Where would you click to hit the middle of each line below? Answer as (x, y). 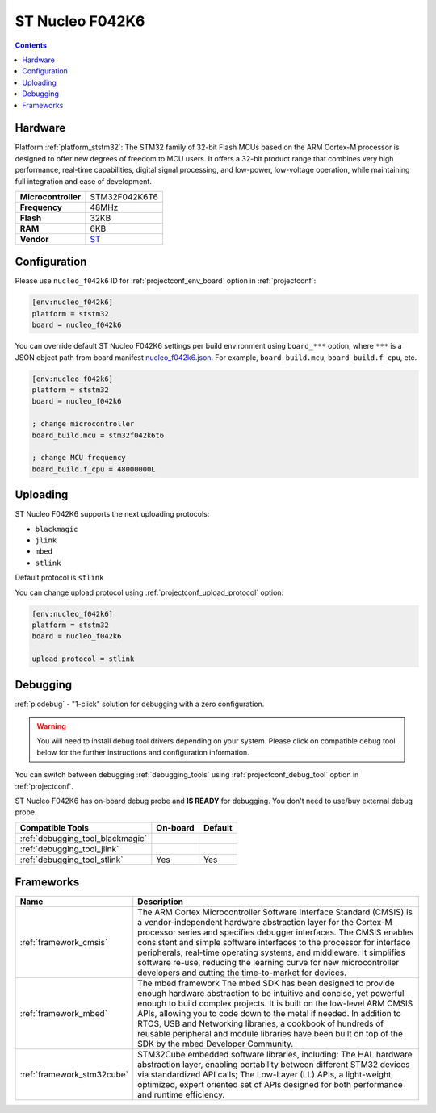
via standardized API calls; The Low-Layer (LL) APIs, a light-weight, (266, 1075)
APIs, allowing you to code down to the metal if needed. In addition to (269, 1014)
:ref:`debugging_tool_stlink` (71, 860)
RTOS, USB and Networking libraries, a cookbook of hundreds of (261, 1023)
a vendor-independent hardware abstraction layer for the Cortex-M (265, 923)
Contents (31, 45)
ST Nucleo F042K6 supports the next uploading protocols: (112, 514)
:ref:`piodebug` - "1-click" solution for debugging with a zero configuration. (140, 704)
